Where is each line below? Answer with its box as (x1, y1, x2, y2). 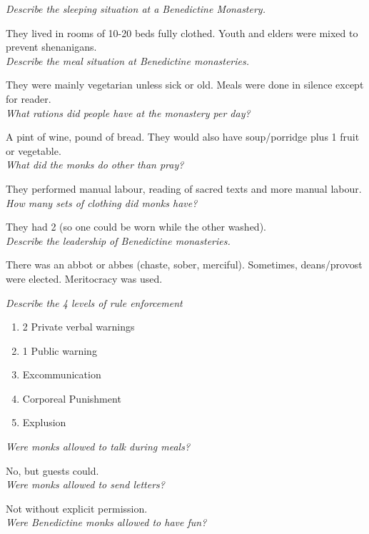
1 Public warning (22, 343, 97, 358)
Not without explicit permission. (6, 500, 148, 515)
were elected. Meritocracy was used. (6, 271, 163, 286)
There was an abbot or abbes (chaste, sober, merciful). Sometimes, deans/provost (6, 257, 363, 272)
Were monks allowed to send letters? (6, 477, 165, 492)
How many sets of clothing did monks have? (6, 195, 198, 210)
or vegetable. (6, 143, 61, 158)
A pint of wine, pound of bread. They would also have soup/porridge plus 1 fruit (6, 129, 360, 144)
